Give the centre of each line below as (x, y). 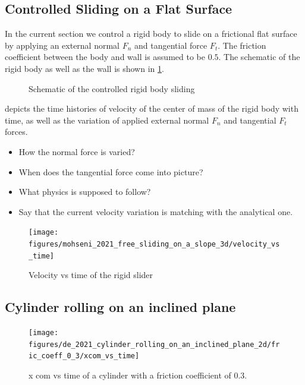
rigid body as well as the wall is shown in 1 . (84, 68)
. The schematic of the (259, 57)
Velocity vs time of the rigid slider (91, 275)
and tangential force (171, 45)
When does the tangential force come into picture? (111, 171)
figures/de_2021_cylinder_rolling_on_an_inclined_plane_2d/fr (154, 344)
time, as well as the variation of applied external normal (107, 120)
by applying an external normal (62, 45)
